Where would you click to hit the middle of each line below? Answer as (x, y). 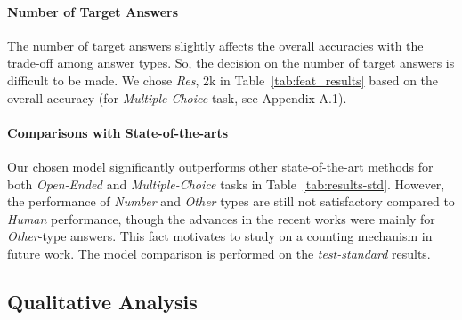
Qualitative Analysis (102, 301)
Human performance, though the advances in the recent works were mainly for (221, 218)
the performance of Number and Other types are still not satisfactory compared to (231, 201)
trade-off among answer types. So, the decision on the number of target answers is (231, 63)
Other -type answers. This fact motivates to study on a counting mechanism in (220, 236)
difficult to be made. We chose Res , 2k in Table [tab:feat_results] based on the (223, 80)
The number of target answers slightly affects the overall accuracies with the (215, 45)
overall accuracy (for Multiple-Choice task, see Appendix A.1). (177, 97)
